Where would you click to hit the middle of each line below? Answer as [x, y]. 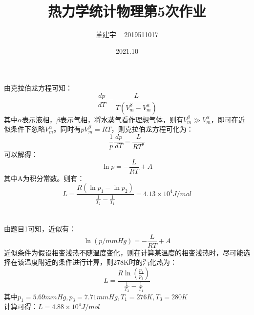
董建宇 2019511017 [127, 34]
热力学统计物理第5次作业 [127, 11]
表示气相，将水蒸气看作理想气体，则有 [121, 119]
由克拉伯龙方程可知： [38, 88]
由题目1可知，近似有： [40, 229]
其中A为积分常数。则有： [44, 178]
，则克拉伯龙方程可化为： [152, 129]
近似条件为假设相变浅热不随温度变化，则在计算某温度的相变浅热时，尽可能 [124, 252]
